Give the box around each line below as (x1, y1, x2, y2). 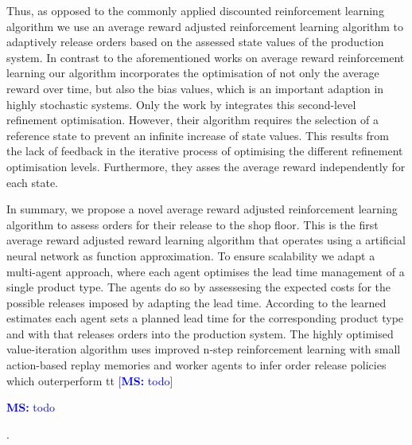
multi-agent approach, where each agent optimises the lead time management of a (6, 263, 405, 279)
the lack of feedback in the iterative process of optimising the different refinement (6, 142, 403, 159)
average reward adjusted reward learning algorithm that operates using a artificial (6, 232, 406, 248)
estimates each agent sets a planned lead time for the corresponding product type (6, 310, 404, 326)
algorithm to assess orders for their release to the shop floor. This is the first (6, 216, 379, 232)
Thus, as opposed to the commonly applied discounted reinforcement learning (6, 2, 384, 18)
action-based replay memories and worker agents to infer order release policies (6, 357, 387, 373)
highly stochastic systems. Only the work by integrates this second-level (6, 96, 356, 112)
